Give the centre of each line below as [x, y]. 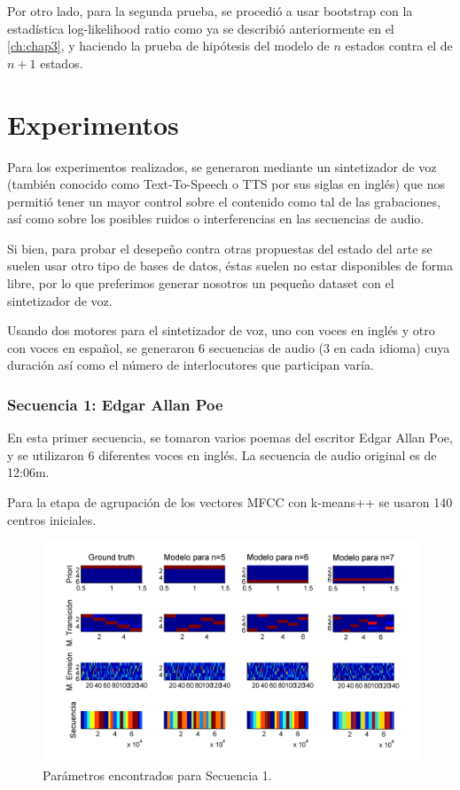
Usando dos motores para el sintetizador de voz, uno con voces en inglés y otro [221, 330]
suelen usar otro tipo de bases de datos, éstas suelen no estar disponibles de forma [230, 266]
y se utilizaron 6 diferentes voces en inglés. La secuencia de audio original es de [222, 454]
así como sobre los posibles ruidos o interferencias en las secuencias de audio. [216, 219]
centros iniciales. [52, 519]
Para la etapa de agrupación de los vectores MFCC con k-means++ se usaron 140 [230, 502]
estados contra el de [399, 46]
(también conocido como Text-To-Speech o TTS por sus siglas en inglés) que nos [226, 184]
